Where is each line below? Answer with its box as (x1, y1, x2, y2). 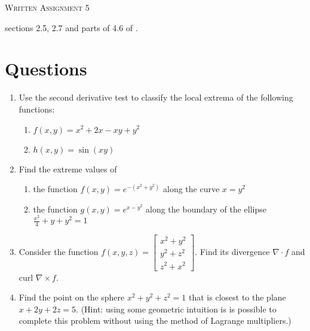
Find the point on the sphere (19, 291, 125, 303)
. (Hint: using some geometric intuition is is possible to (76, 302, 277, 315)
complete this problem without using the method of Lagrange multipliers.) (19, 314, 291, 327)
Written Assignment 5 (5, 1, 90, 13)
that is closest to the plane (189, 291, 286, 303)
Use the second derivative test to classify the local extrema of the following (19, 91, 293, 104)
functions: (19, 102, 55, 115)
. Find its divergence (195, 245, 270, 258)
